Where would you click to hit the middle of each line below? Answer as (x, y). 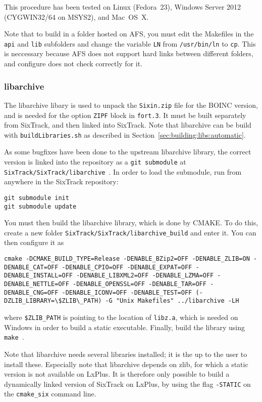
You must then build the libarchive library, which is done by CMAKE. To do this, (131, 223)
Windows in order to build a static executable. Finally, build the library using (125, 327)
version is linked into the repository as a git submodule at (95, 162)
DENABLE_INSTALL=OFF (39, 276)
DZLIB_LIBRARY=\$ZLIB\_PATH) (53, 301)
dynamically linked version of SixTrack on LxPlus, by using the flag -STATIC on (127, 384)
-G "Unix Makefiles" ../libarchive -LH (172, 301)
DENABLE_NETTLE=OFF (37, 284)
